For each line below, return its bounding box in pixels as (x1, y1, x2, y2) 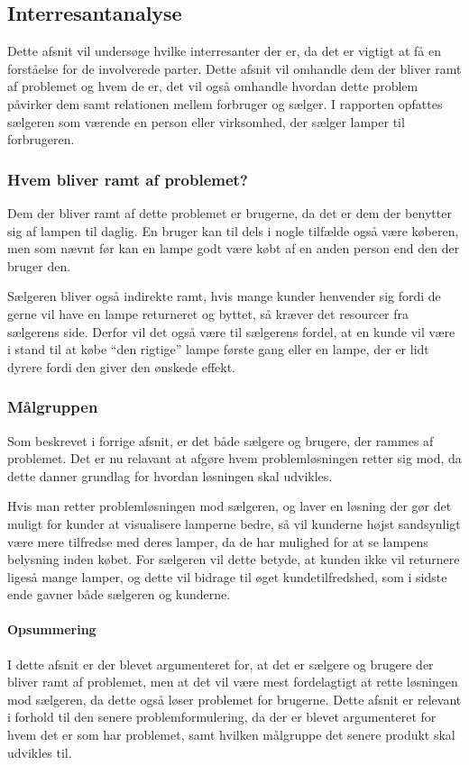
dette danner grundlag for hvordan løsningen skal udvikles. (7, 466, 333, 485)
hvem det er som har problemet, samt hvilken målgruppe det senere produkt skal (7, 725, 455, 744)
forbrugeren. (7, 130, 75, 149)
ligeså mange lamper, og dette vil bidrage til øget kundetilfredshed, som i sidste (7, 567, 447, 586)
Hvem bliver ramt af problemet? (7, 168, 248, 190)
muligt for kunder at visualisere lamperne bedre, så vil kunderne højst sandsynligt (7, 514, 461, 533)
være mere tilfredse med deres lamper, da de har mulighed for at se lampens (7, 532, 428, 551)
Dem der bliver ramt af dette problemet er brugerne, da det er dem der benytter (7, 203, 452, 222)
